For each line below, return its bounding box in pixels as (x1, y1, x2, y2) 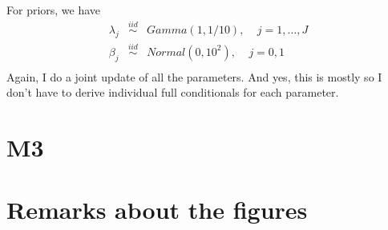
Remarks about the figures (6, 193, 308, 226)
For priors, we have (6, 2, 101, 18)
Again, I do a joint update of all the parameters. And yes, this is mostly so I (6, 68, 382, 85)
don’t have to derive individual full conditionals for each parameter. (6, 84, 339, 101)
